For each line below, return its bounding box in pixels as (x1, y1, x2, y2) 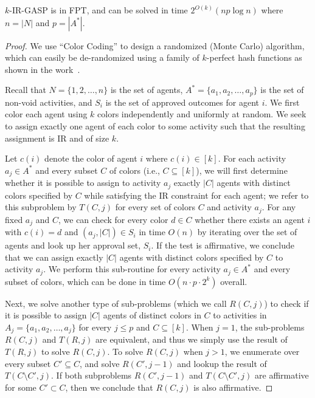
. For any (261, 201, 296, 213)
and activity (207, 201, 252, 213)
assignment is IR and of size (5, 131, 109, 144)
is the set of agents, (110, 83, 183, 96)
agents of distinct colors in (103, 309, 201, 321)
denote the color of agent (44, 152, 137, 165)
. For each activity (218, 152, 286, 165)
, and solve (79, 357, 120, 369)
